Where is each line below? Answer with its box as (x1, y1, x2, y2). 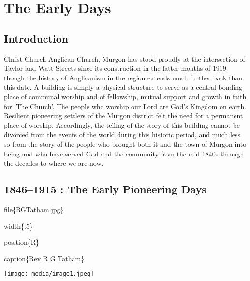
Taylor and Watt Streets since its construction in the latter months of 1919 (4, 63, 226, 73)
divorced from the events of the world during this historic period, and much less (4, 129, 241, 140)
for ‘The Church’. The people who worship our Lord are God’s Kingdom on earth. (4, 101, 247, 111)
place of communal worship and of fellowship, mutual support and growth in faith (4, 91, 247, 101)
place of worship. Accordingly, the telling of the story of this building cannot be (4, 120, 240, 130)
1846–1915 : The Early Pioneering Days (4, 182, 206, 197)
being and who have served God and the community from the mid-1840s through (4, 148, 244, 158)
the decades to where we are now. (4, 158, 103, 168)
